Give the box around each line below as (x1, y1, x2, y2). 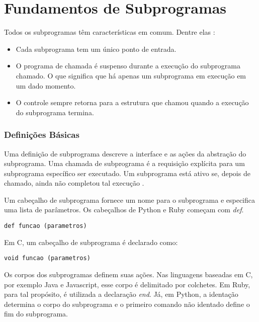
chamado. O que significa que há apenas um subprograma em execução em (16, 70, 246, 80)
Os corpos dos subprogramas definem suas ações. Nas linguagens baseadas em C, (4, 269, 253, 279)
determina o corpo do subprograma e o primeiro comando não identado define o (4, 298, 250, 309)
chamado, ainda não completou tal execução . (4, 178, 144, 188)
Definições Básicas (4, 128, 79, 141)
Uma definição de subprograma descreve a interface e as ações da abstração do (4, 148, 246, 158)
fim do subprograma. (4, 308, 68, 319)
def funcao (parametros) (4, 222, 87, 230)
